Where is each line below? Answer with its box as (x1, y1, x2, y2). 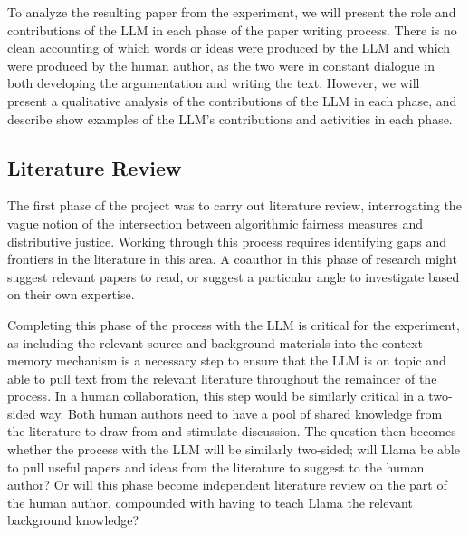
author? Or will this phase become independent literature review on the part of (7, 475, 447, 494)
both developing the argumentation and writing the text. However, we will (7, 73, 420, 92)
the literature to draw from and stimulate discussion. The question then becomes (7, 422, 456, 441)
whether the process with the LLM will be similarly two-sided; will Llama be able (7, 440, 460, 459)
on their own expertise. (7, 285, 135, 304)
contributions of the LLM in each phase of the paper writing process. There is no (7, 20, 457, 39)
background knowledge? (7, 511, 139, 530)
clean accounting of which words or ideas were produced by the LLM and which (7, 38, 451, 57)
